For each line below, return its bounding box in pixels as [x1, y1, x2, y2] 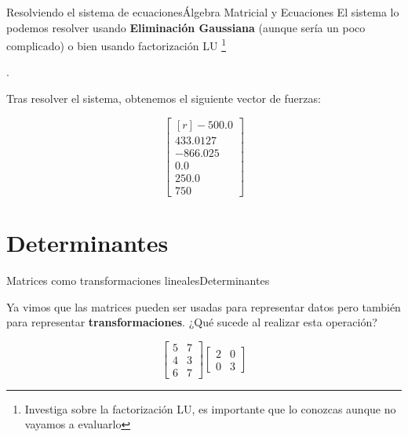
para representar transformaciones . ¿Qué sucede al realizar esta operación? [6, 314, 377, 330]
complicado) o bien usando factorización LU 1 [6, 35, 226, 53]
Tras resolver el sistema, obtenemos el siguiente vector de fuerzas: [6, 90, 321, 107]
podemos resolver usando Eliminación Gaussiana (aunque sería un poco [6, 19, 366, 35]
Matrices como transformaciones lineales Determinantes [6, 271, 270, 288]
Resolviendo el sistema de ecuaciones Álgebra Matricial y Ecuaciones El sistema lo [6, 4, 399, 20]
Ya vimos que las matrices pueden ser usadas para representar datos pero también [6, 298, 401, 315]
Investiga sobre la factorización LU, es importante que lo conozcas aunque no [24, 400, 396, 417]
